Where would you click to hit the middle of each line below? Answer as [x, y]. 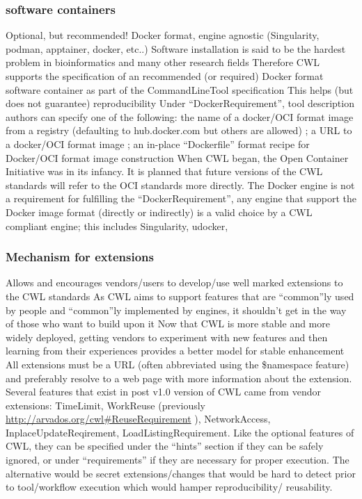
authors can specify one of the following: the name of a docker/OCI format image [180, 116]
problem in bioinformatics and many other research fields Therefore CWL [163, 62]
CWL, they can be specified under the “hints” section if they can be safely [165, 446]
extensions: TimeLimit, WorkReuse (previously [105, 405]
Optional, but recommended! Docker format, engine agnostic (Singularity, [163, 35]
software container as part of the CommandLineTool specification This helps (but [180, 89]
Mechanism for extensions [80, 257]
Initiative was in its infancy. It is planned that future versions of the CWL [164, 171]
